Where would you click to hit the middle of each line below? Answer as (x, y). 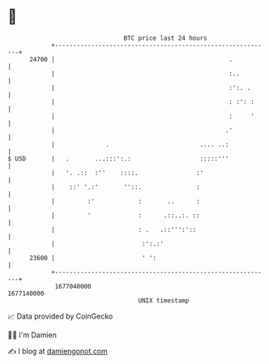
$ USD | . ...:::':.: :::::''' (118, 158)
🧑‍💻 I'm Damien (32, 335)
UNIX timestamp (164, 300)
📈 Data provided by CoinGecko (60, 316)
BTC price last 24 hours (165, 38)
